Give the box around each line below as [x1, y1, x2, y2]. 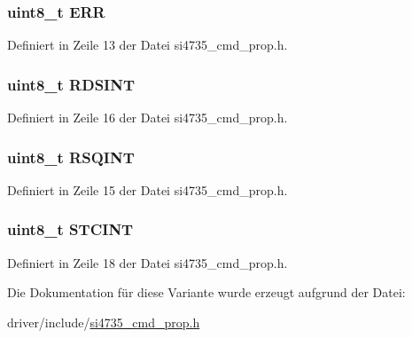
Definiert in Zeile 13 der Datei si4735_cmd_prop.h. [7, 35, 288, 54]
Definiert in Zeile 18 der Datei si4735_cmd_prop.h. [7, 253, 288, 271]
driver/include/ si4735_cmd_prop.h [7, 312, 200, 331]
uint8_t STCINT [7, 218, 134, 240]
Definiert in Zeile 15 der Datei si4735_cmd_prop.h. [7, 180, 288, 199]
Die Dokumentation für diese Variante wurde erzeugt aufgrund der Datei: [7, 283, 406, 302]
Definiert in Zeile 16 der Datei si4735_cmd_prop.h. [7, 108, 288, 127]
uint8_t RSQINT [7, 145, 135, 168]
